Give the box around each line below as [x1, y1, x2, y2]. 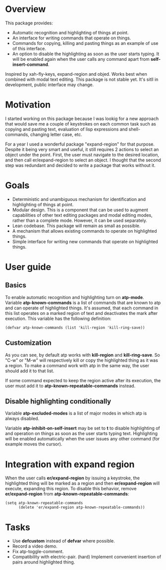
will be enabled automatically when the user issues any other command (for [5, 436, 160, 442]
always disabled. [5, 416, 40, 422]
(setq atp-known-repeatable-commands [5, 501, 83, 506]
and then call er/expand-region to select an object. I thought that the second [5, 157, 161, 163]
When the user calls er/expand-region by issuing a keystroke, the [5, 475, 140, 481]
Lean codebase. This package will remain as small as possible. [12, 223, 141, 229]
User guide [5, 262, 51, 273]
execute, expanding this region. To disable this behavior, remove [5, 486, 137, 492]
